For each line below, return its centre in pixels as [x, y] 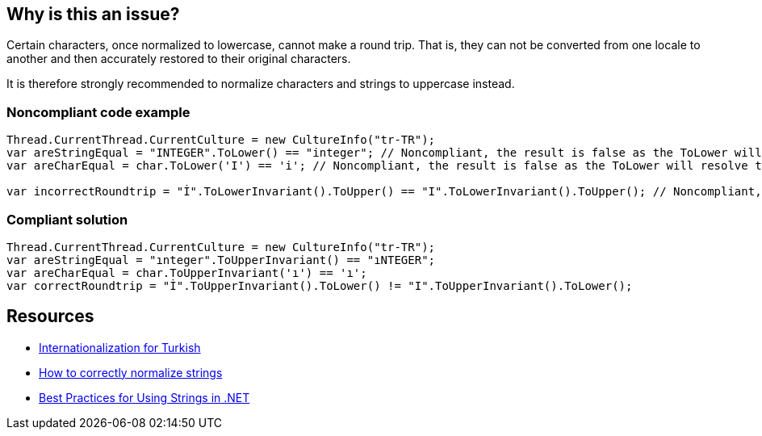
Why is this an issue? [93, 14]
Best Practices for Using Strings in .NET [144, 397]
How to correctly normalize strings [131, 372]
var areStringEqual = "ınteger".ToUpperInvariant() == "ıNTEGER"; [221, 260]
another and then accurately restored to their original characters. [179, 59]
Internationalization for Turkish [120, 347]
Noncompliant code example [98, 112]
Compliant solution [67, 219]
